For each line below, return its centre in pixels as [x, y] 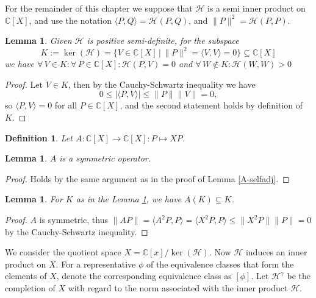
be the [299, 276]
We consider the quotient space [63, 252]
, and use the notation [70, 20]
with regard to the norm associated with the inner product [178, 288]
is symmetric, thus [74, 220]
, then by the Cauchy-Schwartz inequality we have [162, 84]
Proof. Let [24, 84]
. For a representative [96, 264]
